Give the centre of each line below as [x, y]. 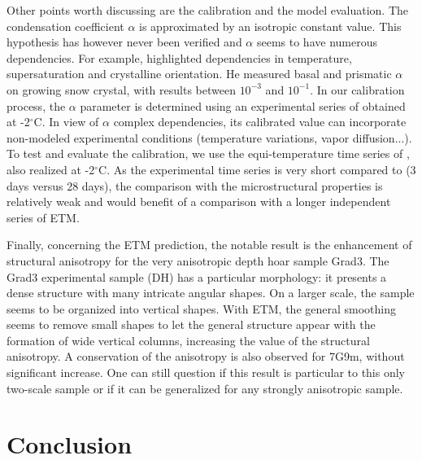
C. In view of [66, 122]
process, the [36, 105]
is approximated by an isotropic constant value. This [270, 26]
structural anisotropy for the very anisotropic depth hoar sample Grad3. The [198, 260]
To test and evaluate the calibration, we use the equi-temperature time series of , [208, 153]
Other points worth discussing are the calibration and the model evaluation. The [207, 10]
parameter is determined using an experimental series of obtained [243, 105]
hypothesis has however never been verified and [124, 42]
